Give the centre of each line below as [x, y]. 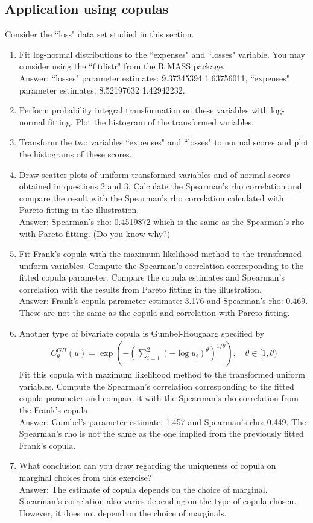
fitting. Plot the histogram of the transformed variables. [151, 122]
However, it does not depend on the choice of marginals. [123, 512]
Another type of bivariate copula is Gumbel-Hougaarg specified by [142, 333]
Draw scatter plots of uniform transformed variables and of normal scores [155, 174]
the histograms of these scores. [75, 154]
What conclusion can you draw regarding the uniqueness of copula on [147, 465]
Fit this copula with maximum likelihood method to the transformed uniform [162, 374]
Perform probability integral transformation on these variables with [144, 110]
